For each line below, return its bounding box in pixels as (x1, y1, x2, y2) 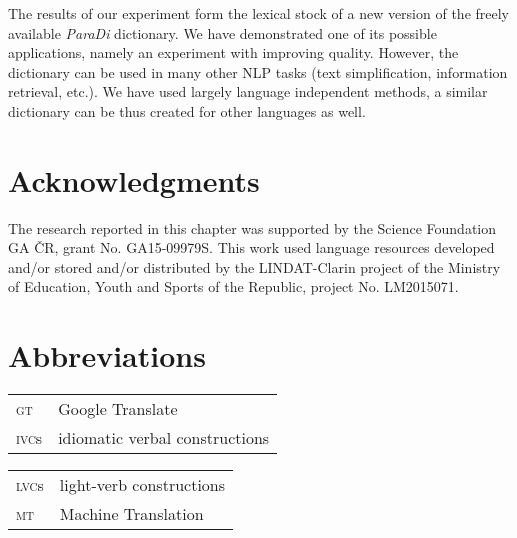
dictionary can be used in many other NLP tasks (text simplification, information (8, 61, 508, 82)
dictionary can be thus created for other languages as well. (8, 100, 366, 121)
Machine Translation (59, 502, 204, 526)
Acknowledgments (8, 159, 260, 200)
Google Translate (58, 397, 178, 421)
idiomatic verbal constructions (58, 426, 270, 450)
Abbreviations (8, 335, 206, 376)
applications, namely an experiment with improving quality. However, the (8, 42, 459, 63)
